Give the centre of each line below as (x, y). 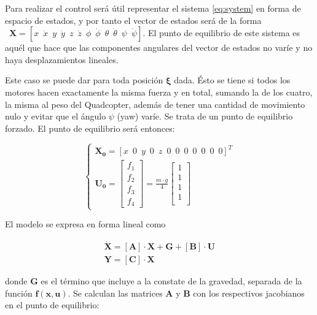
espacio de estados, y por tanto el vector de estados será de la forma (133, 20)
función (19, 293)
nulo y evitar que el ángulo (56, 116)
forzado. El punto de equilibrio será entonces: (90, 128)
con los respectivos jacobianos (249, 293)
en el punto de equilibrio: (52, 305)
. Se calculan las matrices (115, 293)
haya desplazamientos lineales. (62, 59)
